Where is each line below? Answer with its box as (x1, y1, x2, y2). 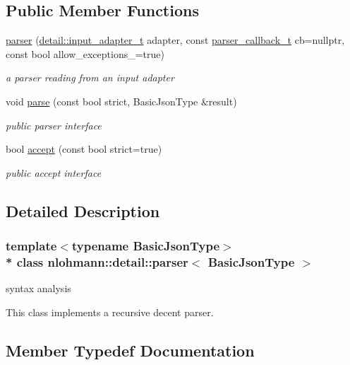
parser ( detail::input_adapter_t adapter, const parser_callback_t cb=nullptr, (6, 33, 345, 47)
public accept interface (6, 165, 102, 180)
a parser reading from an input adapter (6, 70, 174, 85)
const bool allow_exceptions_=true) (6, 46, 164, 61)
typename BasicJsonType (71, 237, 220, 255)
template (6, 237, 57, 255)
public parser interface (6, 117, 102, 132)
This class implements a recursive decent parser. (6, 304, 214, 319)
